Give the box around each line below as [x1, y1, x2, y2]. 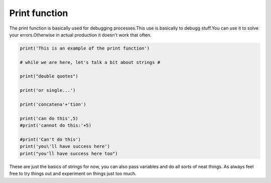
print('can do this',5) [20, 115, 79, 121]
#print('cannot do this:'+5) [20, 123, 92, 128]
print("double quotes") [20, 73, 79, 79]
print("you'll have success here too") [20, 150, 118, 156]
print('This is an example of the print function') [20, 45, 150, 51]
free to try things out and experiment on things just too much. [9, 170, 137, 176]
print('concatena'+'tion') [20, 102, 86, 107]
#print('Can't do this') [20, 137, 81, 142]
